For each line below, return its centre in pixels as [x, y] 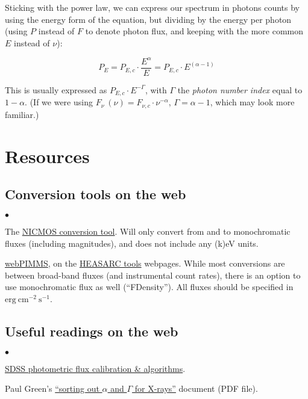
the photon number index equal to [240, 89]
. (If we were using [59, 102]
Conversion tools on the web [96, 194]
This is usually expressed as [56, 89]
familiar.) [22, 114]
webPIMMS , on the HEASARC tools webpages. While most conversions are [145, 263]
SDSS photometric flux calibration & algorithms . [95, 368]
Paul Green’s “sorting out [52, 388]
